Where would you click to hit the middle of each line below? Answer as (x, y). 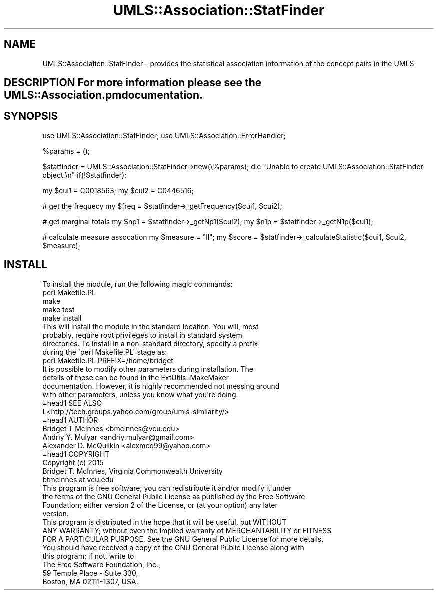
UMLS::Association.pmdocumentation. (104, 95)
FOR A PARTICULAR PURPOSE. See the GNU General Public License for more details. (183, 539)
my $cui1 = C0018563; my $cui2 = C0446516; (118, 190)
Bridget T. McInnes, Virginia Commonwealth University (133, 471)
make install (62, 318)
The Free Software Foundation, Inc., (102, 564)
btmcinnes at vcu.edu (78, 479)
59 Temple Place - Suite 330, (90, 573)
